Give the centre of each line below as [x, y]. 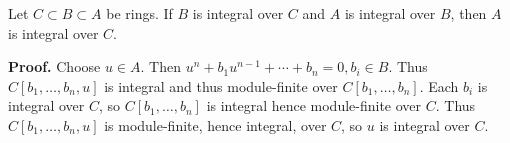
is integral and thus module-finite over [221, 85]
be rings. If [139, 13]
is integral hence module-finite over [314, 105]
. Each [439, 85]
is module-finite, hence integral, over [215, 124]
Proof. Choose [54, 66]
